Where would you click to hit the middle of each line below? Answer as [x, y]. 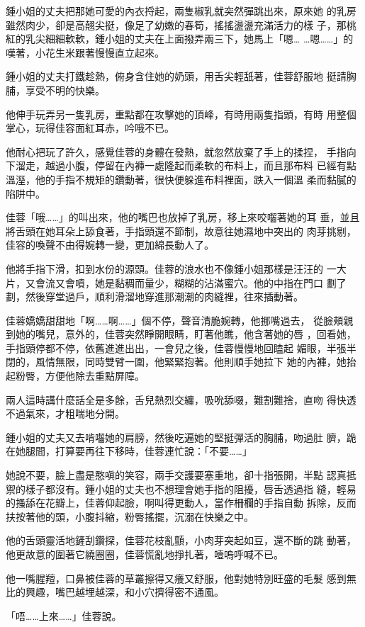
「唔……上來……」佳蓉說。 [64, 615]
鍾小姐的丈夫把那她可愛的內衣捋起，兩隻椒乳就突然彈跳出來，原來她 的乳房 [181, 11]
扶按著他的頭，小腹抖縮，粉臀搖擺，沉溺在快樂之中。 [130, 516]
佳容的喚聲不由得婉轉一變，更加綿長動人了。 [110, 245]
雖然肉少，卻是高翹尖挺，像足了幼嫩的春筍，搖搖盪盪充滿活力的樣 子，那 [176, 24]
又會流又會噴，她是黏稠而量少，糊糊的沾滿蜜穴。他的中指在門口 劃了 [186, 282]
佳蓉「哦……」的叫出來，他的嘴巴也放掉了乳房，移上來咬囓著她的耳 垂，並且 [183, 217]
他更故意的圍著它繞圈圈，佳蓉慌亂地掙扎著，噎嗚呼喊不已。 [145, 554]
